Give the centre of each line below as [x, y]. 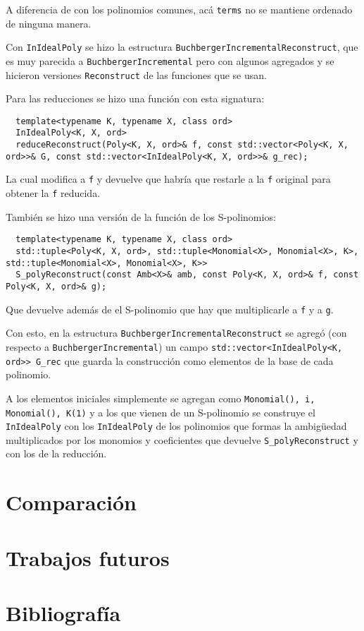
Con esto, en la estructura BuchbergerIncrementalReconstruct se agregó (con [176, 333]
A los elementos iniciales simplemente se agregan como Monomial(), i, [161, 398]
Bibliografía [63, 613]
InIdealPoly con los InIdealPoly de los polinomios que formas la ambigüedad [176, 426]
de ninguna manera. [49, 23]
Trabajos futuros [88, 557]
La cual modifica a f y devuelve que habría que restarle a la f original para [168, 179]
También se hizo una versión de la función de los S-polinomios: [141, 216]
